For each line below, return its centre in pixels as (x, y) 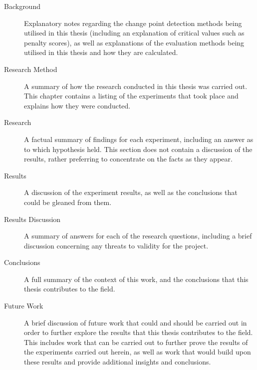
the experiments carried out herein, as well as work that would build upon (137, 352)
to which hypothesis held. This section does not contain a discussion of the (138, 149)
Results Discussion (32, 219)
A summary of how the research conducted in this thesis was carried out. (136, 86)
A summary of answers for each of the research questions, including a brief (138, 236)
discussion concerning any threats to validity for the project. (116, 245)
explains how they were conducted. (77, 105)
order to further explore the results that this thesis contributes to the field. (138, 332)
